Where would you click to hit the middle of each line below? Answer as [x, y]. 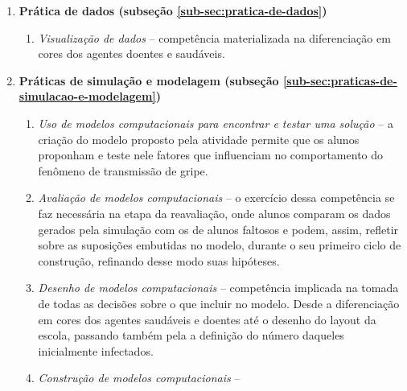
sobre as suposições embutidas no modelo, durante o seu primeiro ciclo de [220, 245]
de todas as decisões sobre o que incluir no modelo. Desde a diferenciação [219, 303]
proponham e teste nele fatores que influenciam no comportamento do [211, 155]
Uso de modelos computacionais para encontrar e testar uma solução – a [216, 123]
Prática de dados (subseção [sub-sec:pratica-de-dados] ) [173, 10]
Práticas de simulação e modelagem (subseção [149, 80]
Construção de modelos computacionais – [139, 378]
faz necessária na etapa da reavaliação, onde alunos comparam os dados [214, 213]
